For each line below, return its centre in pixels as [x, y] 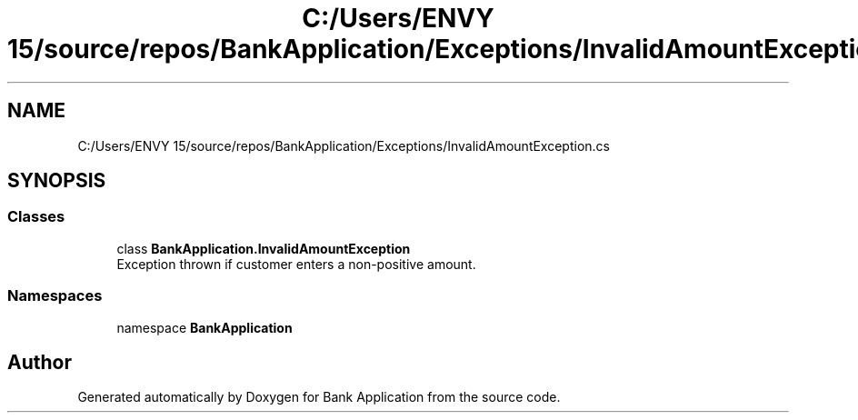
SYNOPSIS [57, 181]
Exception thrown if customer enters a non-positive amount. [296, 264]
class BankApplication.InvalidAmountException [264, 248]
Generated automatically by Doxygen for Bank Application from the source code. [319, 397]
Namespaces [55, 296]
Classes [36, 217]
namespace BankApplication [205, 327]
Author [40, 362]
